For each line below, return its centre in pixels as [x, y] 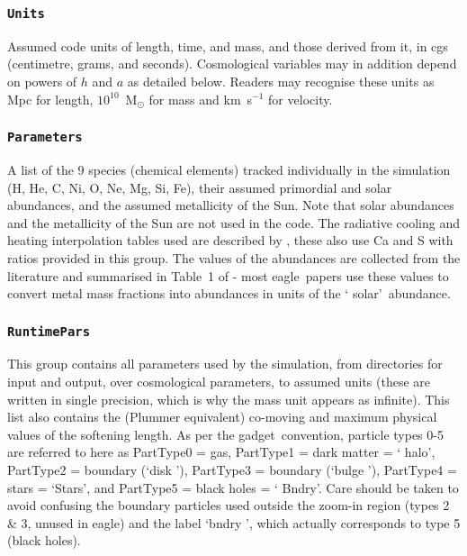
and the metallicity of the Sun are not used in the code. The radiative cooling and [234, 222]
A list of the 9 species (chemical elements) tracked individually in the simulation [229, 169]
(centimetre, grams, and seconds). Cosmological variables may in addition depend [232, 64]
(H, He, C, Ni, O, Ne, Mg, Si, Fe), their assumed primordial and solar [200, 187]
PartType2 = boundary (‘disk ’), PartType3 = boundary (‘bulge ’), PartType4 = [232, 470]
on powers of [42, 81]
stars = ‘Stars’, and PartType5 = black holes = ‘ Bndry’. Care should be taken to [233, 487]
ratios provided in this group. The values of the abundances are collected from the [234, 257]
